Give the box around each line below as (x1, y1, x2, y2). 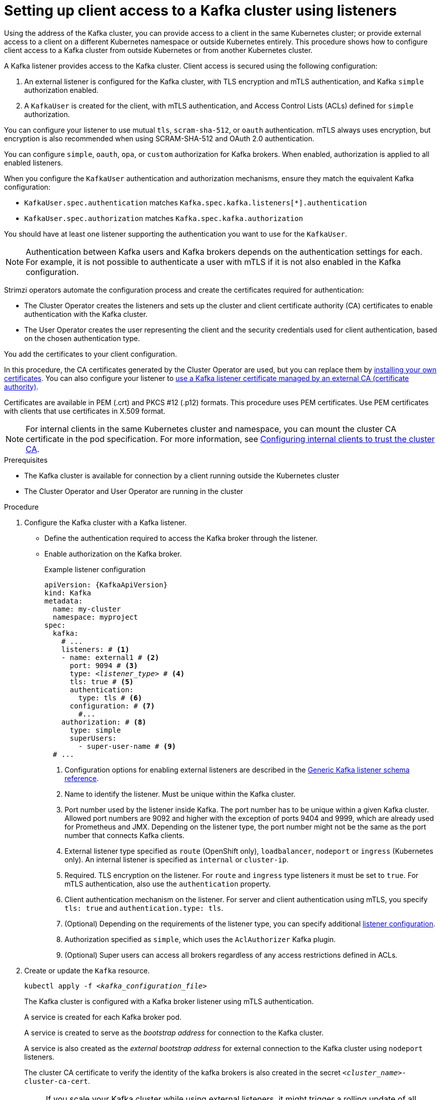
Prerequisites (4, 455, 48, 464)
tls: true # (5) (70, 677, 134, 686)
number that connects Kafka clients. (65, 831, 184, 840)
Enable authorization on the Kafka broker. (44, 549, 182, 558)
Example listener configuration (44, 565, 146, 574)
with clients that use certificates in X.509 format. (4, 406, 165, 415)
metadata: (44, 596, 83, 605)
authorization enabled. (24, 85, 99, 94)
